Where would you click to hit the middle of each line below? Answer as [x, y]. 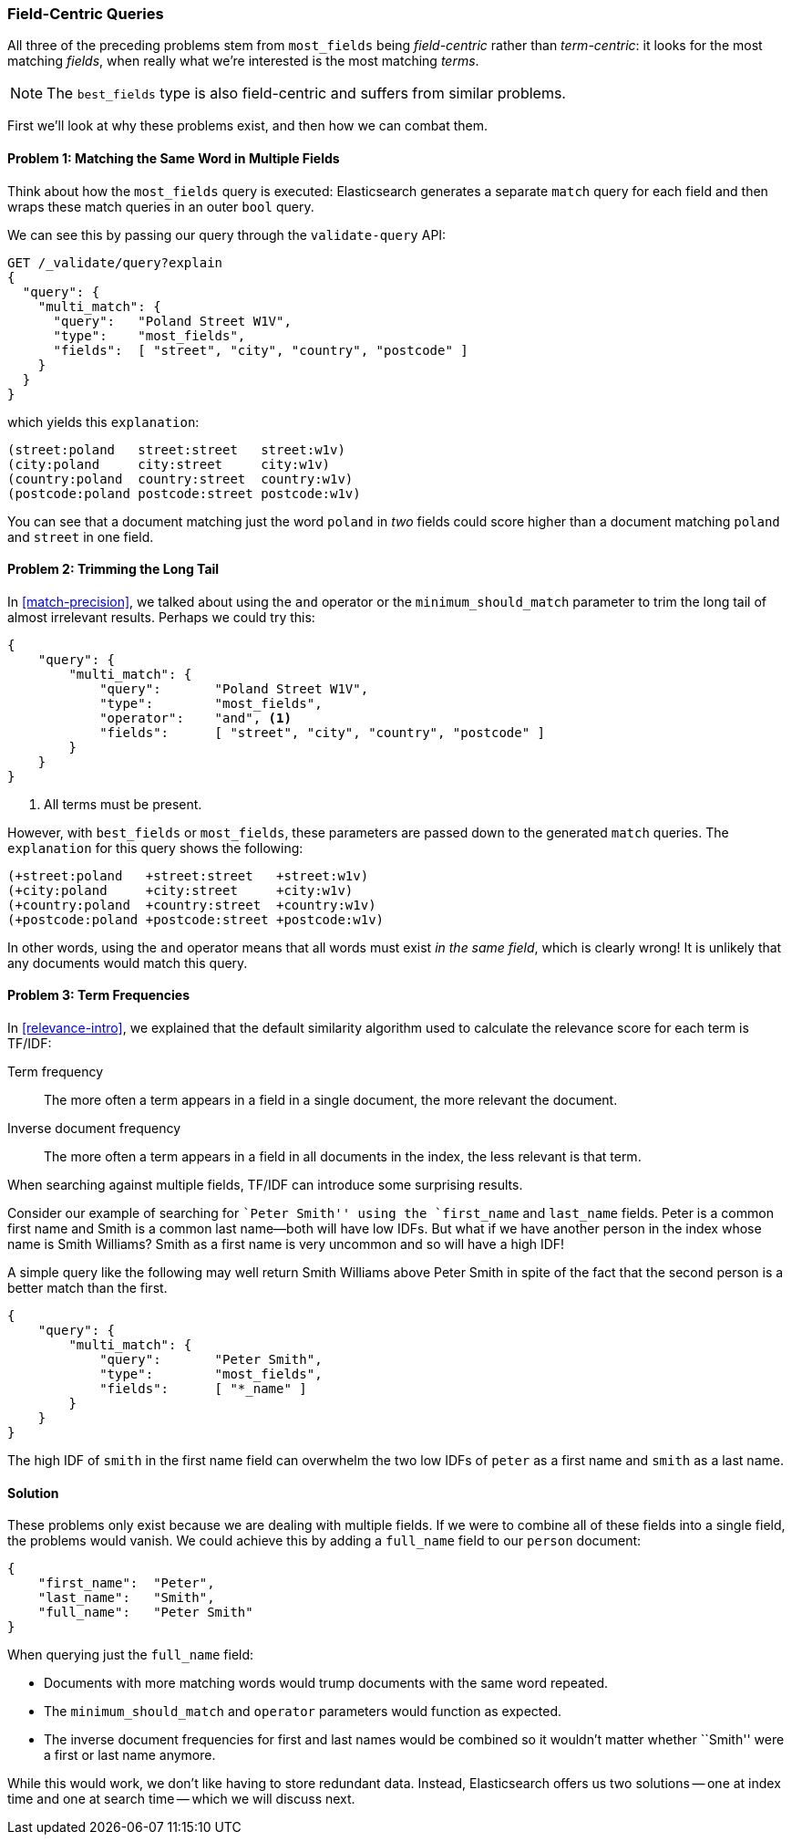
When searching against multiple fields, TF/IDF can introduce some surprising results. [265, 1185]
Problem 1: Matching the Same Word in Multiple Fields [174, 158]
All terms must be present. [123, 804]
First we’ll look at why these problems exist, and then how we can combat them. [248, 126]
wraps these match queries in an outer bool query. [161, 206]
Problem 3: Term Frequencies [99, 995]
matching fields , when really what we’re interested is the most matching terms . [243, 61]
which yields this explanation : [103, 421]
